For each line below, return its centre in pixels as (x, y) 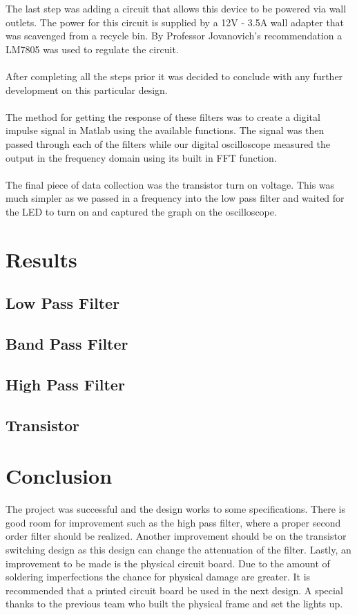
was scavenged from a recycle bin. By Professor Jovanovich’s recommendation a (174, 36)
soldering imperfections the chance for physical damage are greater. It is (158, 577)
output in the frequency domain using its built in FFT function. (141, 157)
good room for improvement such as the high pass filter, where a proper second (173, 522)
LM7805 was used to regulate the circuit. (92, 49)
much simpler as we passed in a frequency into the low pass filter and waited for (175, 198)
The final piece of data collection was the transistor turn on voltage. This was (170, 184)
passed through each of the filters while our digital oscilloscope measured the (168, 143)
